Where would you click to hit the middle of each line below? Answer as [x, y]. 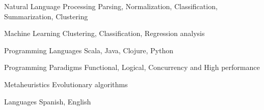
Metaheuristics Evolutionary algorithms [66, 84]
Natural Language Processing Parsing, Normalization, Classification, [111, 6]
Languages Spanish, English [48, 101]
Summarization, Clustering [46, 16]
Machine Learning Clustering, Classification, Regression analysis [104, 33]
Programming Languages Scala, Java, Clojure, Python [89, 50]
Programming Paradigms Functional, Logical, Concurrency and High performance [132, 67]
